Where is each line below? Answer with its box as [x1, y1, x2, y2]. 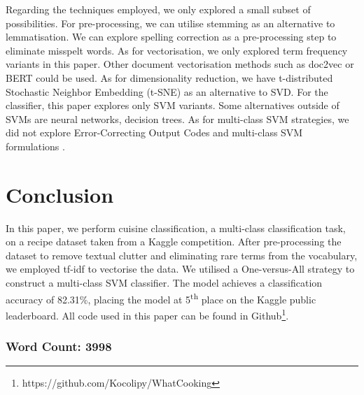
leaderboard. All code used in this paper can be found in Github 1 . [6, 306, 289, 322]
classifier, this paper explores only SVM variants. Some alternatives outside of [6, 98, 339, 113]
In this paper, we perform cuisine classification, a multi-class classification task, [6, 220, 346, 235]
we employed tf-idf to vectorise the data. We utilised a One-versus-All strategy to [6, 261, 355, 276]
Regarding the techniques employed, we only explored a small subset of [6, 2, 311, 16]
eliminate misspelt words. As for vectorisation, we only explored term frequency [6, 43, 348, 57]
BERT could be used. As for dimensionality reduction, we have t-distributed [6, 70, 333, 85]
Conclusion [6, 180, 114, 208]
